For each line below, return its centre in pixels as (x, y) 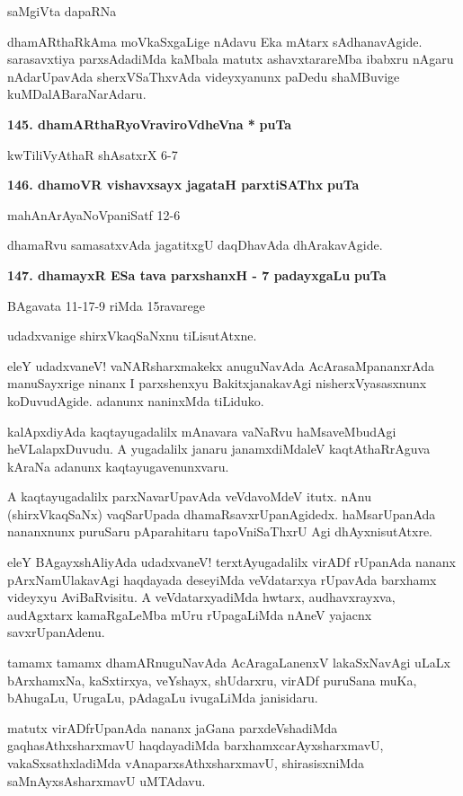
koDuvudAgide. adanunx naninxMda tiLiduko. (136, 400)
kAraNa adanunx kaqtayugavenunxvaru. (118, 466)
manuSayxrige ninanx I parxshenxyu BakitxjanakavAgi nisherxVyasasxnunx (217, 383)
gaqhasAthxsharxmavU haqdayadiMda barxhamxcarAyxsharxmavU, (196, 745)
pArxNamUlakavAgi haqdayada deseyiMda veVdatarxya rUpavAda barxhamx (222, 579)
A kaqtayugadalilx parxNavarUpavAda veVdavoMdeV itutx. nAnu (189, 496)
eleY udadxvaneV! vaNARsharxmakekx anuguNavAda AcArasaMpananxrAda (221, 365)
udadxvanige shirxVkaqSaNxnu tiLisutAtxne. (132, 336)
